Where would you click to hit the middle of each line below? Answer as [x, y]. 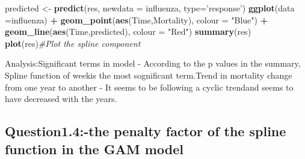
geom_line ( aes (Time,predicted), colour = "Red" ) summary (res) [128, 31]
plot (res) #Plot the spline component [73, 43]
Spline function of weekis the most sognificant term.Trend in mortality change [149, 75]
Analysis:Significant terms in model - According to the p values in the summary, [153, 63]
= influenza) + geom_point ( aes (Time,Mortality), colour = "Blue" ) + [137, 19]
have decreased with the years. [61, 99]
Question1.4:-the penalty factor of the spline [146, 131]
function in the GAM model [94, 148]
